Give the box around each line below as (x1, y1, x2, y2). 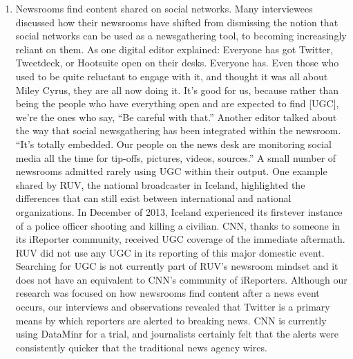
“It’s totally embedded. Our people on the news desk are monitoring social (15, 136, 332, 151)
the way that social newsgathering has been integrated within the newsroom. (15, 123, 341, 138)
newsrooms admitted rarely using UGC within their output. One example (15, 164, 327, 178)
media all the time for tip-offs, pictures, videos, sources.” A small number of (15, 150, 336, 165)
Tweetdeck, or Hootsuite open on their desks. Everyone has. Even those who (15, 55, 339, 70)
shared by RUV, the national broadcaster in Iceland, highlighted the (15, 177, 305, 192)
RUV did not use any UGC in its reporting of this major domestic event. (15, 245, 325, 259)
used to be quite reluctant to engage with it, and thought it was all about (15, 68, 328, 83)
